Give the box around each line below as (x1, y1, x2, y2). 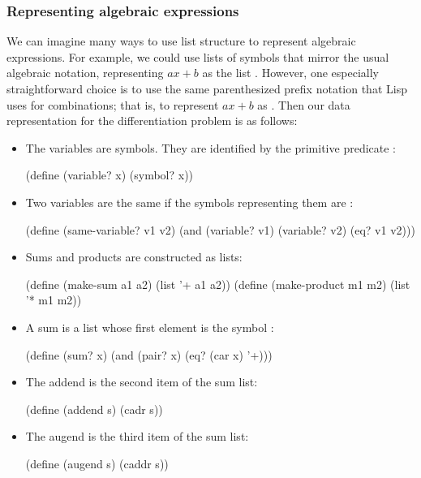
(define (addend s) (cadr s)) (25, 400, 163, 417)
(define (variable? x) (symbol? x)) (25, 166, 194, 183)
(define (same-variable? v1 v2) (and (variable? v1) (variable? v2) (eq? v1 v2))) (25, 221, 415, 238)
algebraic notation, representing (6, 64, 164, 81)
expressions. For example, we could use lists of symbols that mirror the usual (6, 48, 389, 65)
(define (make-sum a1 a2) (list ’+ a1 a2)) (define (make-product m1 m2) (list (25, 275, 410, 292)
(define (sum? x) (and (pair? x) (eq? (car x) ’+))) (25, 346, 273, 363)
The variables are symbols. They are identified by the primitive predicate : (25, 139, 396, 156)
